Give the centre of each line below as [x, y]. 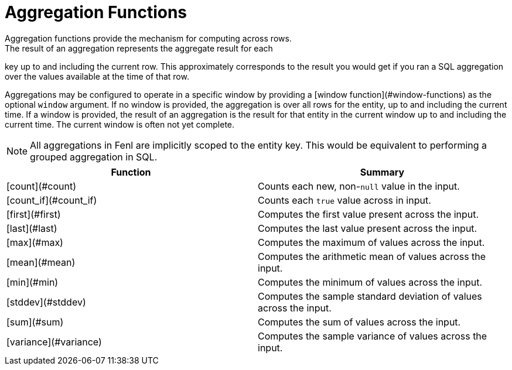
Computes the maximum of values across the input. [371, 242]
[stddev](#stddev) [46, 302]
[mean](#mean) [41, 262]
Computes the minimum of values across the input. [370, 282]
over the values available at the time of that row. [97, 76]
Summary [382, 172]
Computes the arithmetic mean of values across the [372, 256]
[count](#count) [42, 186]
